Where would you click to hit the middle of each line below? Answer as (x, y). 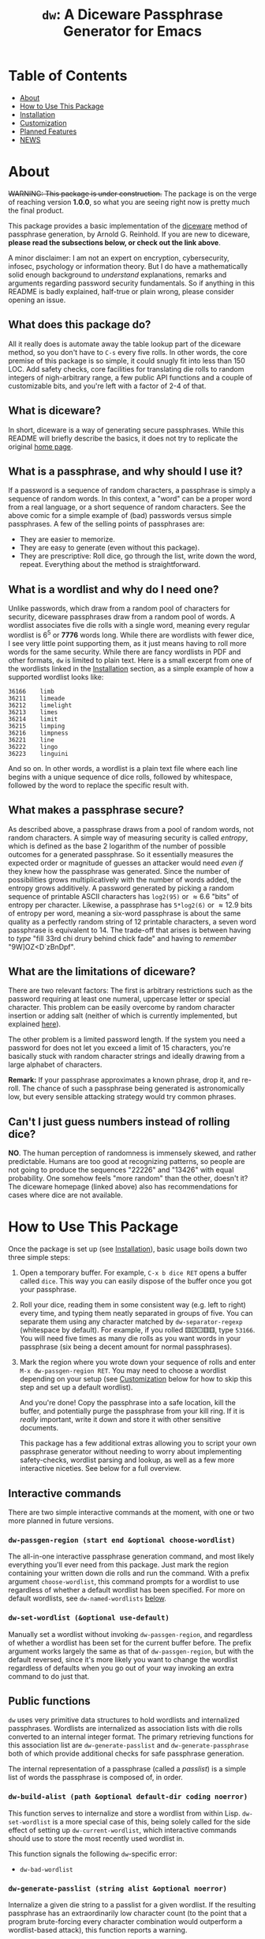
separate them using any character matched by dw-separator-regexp (131, 1321)
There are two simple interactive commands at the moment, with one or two (131, 1512)
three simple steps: (39, 1257)
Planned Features (48, 131)
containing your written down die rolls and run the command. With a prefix (129, 1573)
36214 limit (33, 719)
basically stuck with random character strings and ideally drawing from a (127, 1056)
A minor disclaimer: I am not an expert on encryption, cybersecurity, (119, 258)
